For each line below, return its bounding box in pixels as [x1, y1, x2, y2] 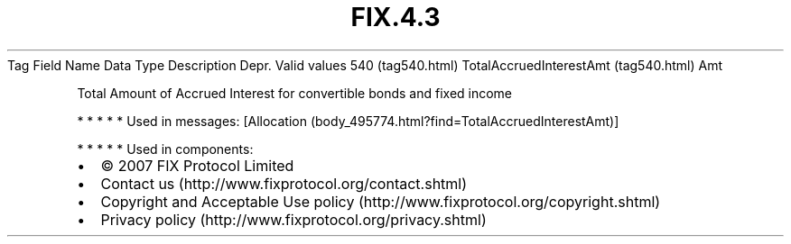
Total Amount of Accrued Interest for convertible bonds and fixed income [77, 85, 513, 101]
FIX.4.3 [350, 2, 441, 32]
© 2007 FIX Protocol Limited [100, 156, 294, 175]
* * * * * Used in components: [77, 140, 254, 157]
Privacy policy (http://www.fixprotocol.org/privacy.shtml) [100, 210, 487, 229]
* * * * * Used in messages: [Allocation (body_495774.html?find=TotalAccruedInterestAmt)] [77, 113, 619, 129]
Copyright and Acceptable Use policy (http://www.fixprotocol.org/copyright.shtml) [100, 192, 661, 211]
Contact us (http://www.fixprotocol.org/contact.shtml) [100, 174, 468, 193]
